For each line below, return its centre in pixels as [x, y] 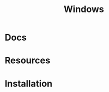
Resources [28, 61]
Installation [29, 83]
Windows [84, 9]
